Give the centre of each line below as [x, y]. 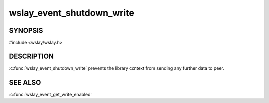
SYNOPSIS [26, 30]
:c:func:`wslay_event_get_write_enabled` [51, 94]
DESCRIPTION [32, 56]
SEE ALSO [25, 82]
